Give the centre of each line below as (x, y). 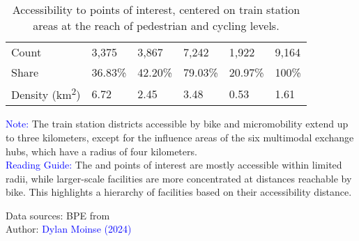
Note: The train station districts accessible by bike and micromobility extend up (177, 124)
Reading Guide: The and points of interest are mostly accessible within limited (174, 165)
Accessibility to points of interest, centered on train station (156, 9)
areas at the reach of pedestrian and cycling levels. (156, 25)
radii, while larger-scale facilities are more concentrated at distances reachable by (179, 178)
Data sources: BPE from (58, 215)
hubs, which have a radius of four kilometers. (101, 151)
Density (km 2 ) (46, 94)
